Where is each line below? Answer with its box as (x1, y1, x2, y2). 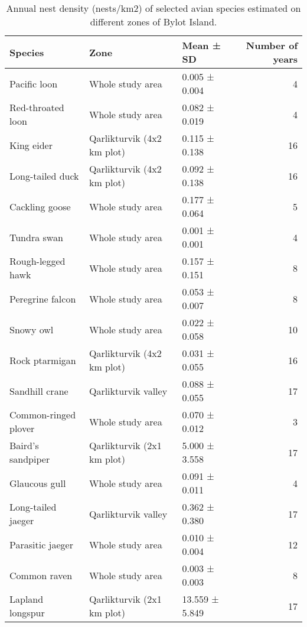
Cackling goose (9, 199, 71, 213)
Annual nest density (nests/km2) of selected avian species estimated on (6, 1, 301, 15)
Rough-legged (9, 254, 66, 268)
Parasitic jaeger (9, 537, 73, 551)
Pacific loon (9, 76, 58, 90)
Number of (246, 38, 298, 52)
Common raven (9, 568, 73, 582)
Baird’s (9, 438, 39, 452)
